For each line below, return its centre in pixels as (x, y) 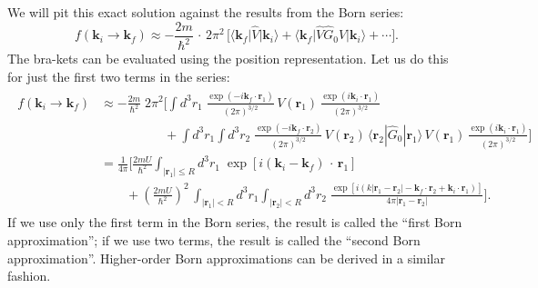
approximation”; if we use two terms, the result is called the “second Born (214, 240)
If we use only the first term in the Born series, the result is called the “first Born (235, 222)
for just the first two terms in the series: (119, 76)
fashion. (29, 276)
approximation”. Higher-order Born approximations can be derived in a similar (226, 258)
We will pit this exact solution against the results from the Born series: (206, 12)
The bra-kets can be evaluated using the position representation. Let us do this (228, 58)
